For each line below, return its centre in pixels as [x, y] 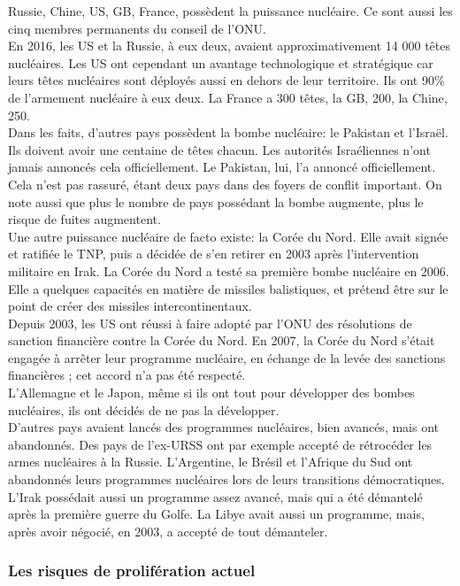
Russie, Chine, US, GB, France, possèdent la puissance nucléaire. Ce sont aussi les [230, 11]
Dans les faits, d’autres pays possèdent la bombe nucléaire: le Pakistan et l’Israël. [228, 132]
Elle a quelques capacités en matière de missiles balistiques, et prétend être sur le [228, 288]
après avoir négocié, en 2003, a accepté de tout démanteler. [168, 531]
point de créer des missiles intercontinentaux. [130, 306]
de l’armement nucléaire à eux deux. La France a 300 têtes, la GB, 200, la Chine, [228, 97]
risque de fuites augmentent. [84, 219]
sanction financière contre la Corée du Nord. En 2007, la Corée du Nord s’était [222, 340]
